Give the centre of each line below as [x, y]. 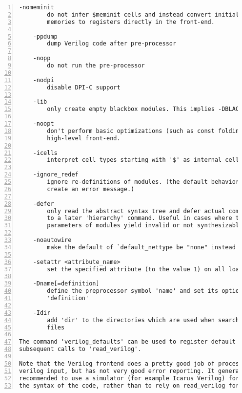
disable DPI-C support [84, 87]
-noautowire [52, 240]
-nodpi [43, 80]
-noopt [43, 124]
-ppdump [45, 36]
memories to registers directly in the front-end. [131, 22]
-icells [45, 153]
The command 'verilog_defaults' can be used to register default [127, 342]
